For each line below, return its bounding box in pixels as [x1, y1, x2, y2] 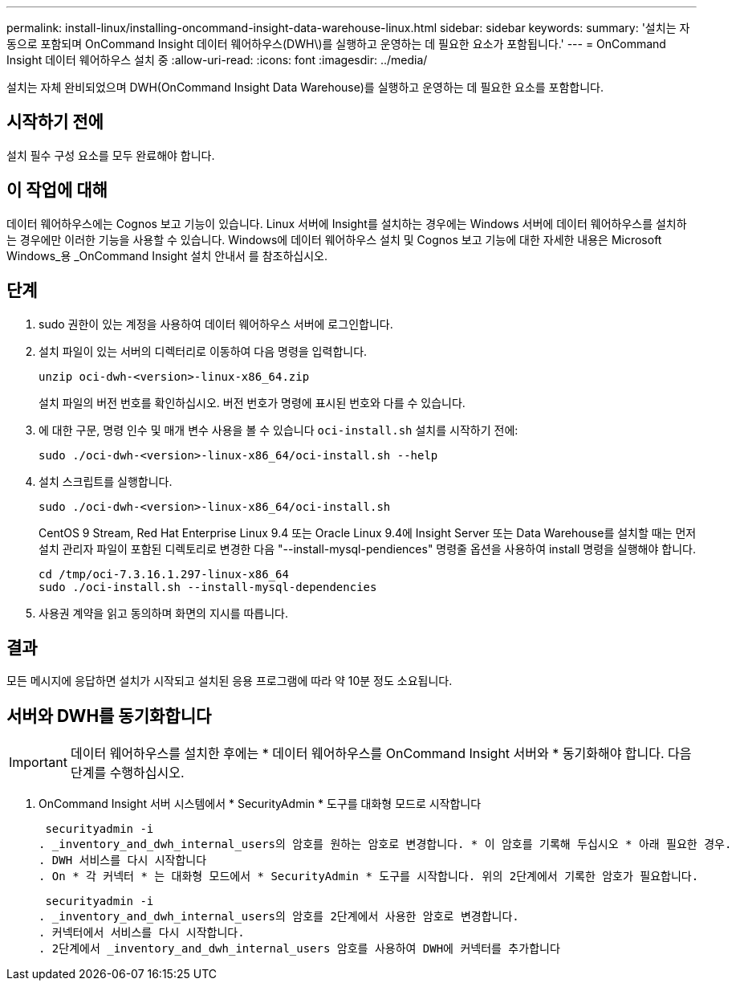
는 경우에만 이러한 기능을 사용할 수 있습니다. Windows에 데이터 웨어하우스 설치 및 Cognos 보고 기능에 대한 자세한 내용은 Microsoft [6, 232, 662, 247]
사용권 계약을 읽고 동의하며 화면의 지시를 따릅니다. [39, 606, 289, 620]
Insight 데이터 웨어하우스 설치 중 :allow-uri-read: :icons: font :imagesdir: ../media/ [6, 53, 428, 67]
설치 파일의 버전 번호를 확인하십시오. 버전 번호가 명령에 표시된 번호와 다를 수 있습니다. [39, 395, 466, 410]
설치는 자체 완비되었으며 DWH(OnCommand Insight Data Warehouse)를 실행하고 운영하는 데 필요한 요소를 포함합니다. [6, 80, 604, 94]
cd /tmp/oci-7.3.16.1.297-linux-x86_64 [39, 567, 289, 581]
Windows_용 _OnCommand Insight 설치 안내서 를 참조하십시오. [6, 248, 327, 263]
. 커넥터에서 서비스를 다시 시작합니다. [39, 926, 245, 940]
